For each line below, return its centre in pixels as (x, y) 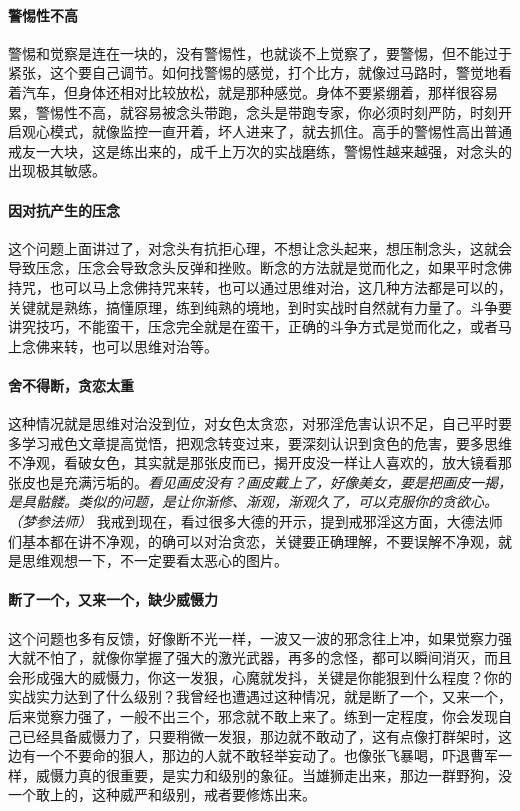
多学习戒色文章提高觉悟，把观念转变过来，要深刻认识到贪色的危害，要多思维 (260, 442)
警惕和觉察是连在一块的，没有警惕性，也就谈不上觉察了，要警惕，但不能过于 (260, 52)
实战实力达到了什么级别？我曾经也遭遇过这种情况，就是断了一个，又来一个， (260, 696)
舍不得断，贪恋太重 (71, 384)
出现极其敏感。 (57, 170)
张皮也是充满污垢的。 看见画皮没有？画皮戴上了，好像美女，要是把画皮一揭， (260, 481)
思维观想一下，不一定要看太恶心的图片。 (154, 560)
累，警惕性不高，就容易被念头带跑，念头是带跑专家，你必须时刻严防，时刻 (253, 111)
